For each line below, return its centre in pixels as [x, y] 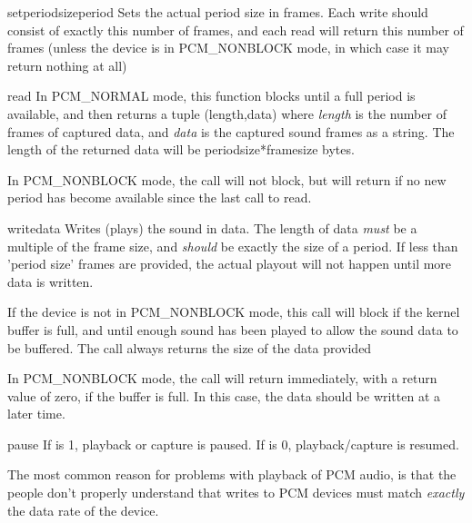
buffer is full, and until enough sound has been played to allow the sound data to [233, 329]
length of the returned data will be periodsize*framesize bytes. [181, 149]
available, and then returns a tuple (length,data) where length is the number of [227, 113]
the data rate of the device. [83, 510]
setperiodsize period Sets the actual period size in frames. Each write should [218, 12]
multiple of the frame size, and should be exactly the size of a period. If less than [233, 246]
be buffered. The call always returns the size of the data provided [190, 347]
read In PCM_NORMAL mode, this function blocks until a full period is [211, 96]
